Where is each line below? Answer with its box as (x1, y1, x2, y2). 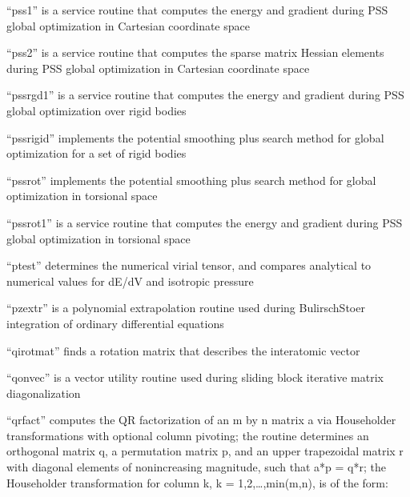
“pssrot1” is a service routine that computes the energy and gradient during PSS (6, 214, 403, 230)
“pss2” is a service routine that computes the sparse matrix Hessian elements (6, 44, 384, 61)
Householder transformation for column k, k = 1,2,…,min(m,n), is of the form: (6, 474, 388, 491)
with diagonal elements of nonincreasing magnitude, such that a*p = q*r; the (6, 459, 386, 475)
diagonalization (6, 384, 81, 401)
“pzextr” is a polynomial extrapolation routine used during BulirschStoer (6, 299, 365, 316)
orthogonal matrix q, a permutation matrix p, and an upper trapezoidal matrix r (6, 443, 404, 459)
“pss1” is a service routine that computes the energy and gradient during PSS (6, 2, 388, 18)
